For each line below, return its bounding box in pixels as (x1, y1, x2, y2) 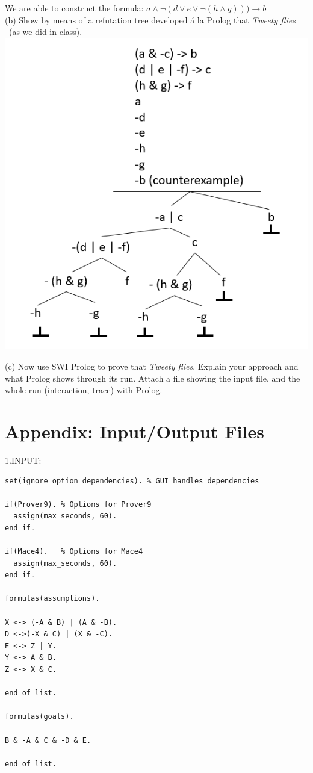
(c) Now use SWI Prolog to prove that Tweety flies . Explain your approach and (5, 360, 299, 373)
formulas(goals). (5, 712, 74, 721)
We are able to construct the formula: (5, 2, 144, 14)
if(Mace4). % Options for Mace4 (5, 547, 143, 556)
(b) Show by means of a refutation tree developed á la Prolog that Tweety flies (5, 13, 296, 26)
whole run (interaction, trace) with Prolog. (5, 383, 163, 396)
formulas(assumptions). (5, 594, 100, 603)
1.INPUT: (5, 453, 42, 466)
